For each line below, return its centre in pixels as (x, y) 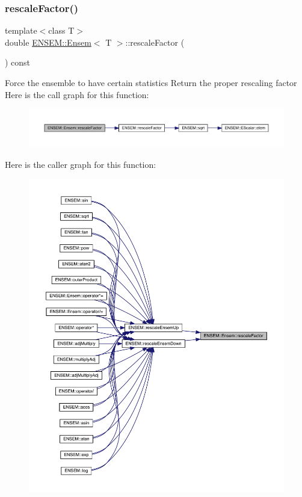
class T (61, 30)
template (21, 30)
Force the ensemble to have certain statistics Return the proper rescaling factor (151, 82)
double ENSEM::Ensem (48, 42)
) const (18, 62)
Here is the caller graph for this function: (81, 165)
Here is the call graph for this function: (77, 94)
